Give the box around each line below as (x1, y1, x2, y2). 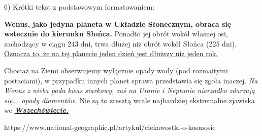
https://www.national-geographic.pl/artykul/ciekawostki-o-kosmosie (4, 121, 216, 132)
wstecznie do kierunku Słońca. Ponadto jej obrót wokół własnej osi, (4, 28, 228, 39)
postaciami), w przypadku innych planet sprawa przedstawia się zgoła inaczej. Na (4, 75, 258, 85)
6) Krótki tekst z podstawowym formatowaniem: (4, 2, 155, 12)
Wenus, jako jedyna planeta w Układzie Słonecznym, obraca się (4, 18, 232, 29)
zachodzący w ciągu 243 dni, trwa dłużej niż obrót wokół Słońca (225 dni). (4, 38, 237, 49)
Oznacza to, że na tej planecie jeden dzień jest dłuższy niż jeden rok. (4, 48, 218, 59)
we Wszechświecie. (4, 105, 69, 115)
